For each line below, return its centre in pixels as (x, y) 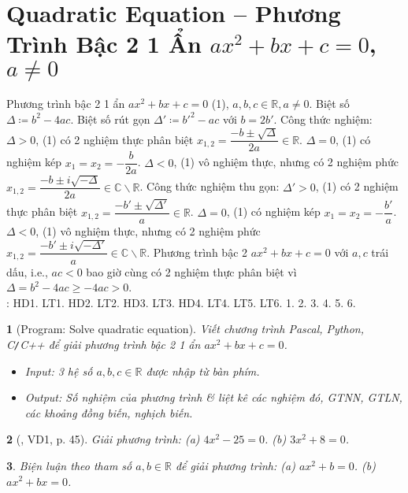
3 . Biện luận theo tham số (69, 465)
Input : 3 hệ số (59, 371)
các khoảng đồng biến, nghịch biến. (109, 412)
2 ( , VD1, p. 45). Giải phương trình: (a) (103, 439)
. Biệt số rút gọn (110, 119)
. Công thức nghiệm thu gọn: (210, 186)
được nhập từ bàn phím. (203, 371)
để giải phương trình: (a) (235, 465)
